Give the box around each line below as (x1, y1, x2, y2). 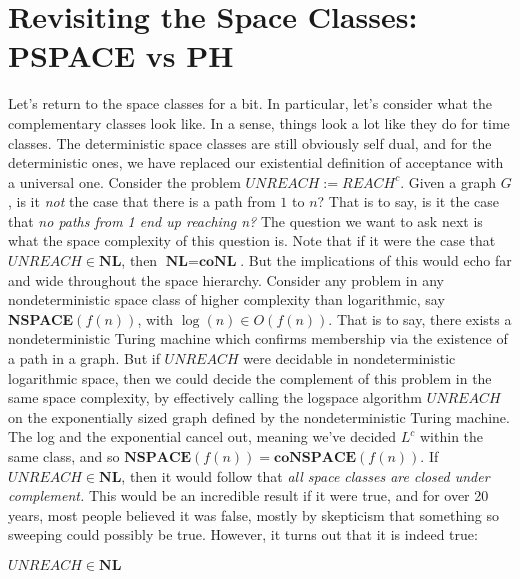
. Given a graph (400, 171, 496, 192)
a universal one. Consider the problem (8, 171, 241, 192)
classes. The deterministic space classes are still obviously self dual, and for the (8, 132, 492, 153)
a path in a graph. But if (8, 348, 160, 369)
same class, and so (8, 446, 120, 466)
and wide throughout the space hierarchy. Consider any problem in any (8, 269, 444, 290)
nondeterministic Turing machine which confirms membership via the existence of (8, 328, 508, 349)
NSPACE (8, 308, 74, 329)
